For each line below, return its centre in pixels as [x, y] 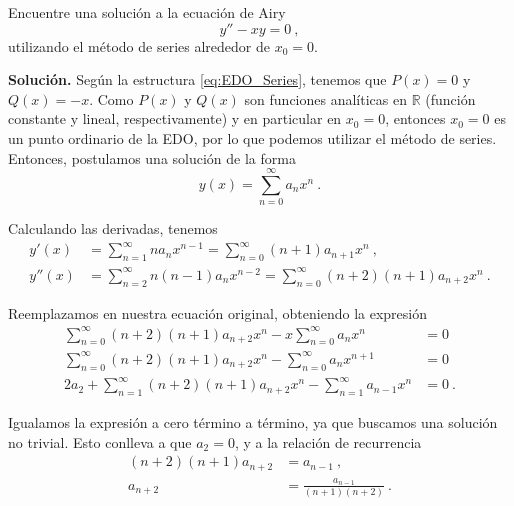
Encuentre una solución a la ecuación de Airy [147, 12]
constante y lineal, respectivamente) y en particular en [175, 118]
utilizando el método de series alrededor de [139, 45]
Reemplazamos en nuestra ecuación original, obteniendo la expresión [217, 312]
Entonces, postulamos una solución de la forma [152, 157]
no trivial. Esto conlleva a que [100, 441]
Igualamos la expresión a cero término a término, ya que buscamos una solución [253, 422]
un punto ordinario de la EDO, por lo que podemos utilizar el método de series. [252, 137]
